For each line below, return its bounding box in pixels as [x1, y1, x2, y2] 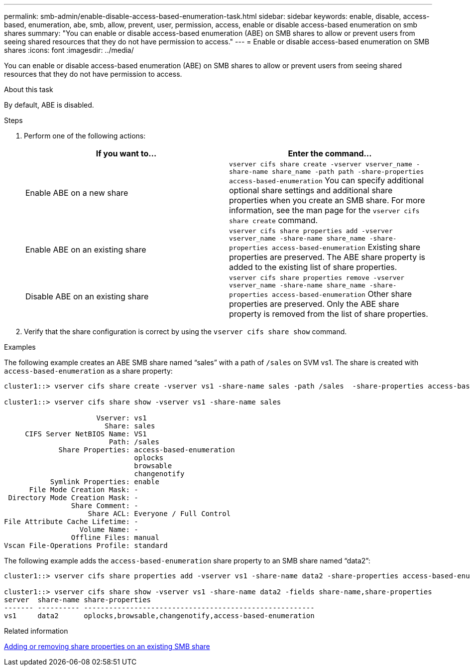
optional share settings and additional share [229, 185, 393, 195]
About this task [4, 85, 53, 94]
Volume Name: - [79, 526, 138, 534]
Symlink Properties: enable [50, 478, 159, 486]
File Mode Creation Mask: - [29, 486, 138, 494]
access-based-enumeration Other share [272, 289, 412, 299]
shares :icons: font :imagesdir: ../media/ [4, 46, 134, 54]
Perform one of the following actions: [24, 132, 146, 140]
